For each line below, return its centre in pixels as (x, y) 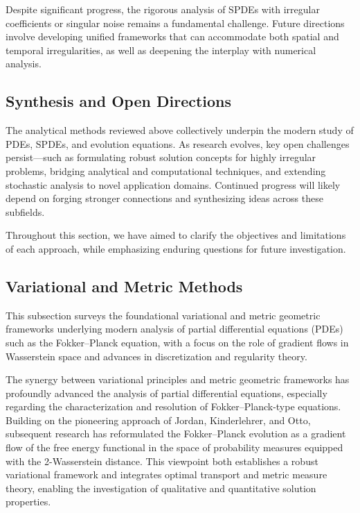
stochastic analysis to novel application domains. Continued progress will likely (173, 184)
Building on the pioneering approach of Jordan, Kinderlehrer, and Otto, (158, 420)
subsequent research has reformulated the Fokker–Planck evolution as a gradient (176, 434)
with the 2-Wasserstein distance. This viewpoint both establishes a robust (162, 461)
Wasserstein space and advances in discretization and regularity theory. (156, 356)
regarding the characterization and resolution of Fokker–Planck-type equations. (173, 406)
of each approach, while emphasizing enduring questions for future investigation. (176, 248)
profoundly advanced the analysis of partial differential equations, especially (166, 393)
